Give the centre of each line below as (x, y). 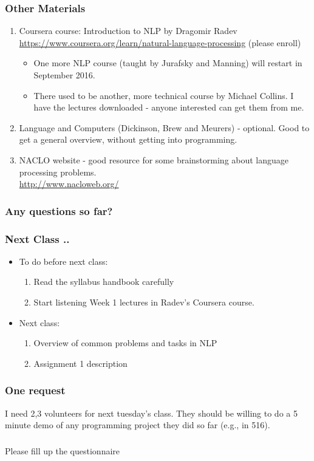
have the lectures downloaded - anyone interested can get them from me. (169, 107)
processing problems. (58, 172)
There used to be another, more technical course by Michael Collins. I (164, 95)
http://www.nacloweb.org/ (69, 184)
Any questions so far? (59, 210)
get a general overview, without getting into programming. (128, 139)
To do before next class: (63, 261)
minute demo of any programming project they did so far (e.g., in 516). (138, 425)
